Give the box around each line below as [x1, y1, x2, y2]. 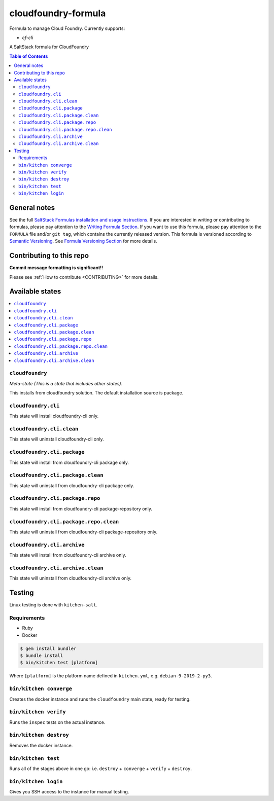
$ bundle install [20, 653, 63, 659]
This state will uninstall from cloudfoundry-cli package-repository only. [9, 529, 158, 535]
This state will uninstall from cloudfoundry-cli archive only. [9, 575, 132, 581]
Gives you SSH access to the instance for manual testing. [9, 789, 129, 795]
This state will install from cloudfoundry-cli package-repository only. [9, 505, 152, 512]
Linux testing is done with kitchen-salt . [9, 602, 98, 608]
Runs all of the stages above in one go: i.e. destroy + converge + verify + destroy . [9, 766, 192, 772]
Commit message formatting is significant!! [9, 265, 104, 271]
